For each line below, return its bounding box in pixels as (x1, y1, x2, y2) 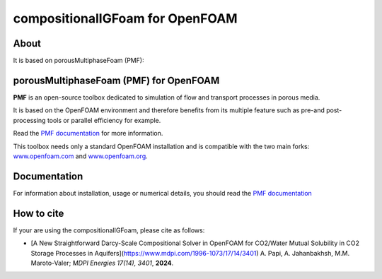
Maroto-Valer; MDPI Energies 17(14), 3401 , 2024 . (30, 259, 174, 267)
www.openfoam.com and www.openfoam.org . (13, 152, 148, 160)
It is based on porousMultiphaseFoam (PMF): (13, 57, 144, 65)
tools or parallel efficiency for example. (47, 116, 161, 124)
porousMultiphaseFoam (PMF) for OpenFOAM (13, 74, 220, 86)
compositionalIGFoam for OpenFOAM (13, 11, 238, 26)
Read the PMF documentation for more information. (13, 129, 163, 138)
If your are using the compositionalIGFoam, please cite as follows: (13, 226, 205, 235)
